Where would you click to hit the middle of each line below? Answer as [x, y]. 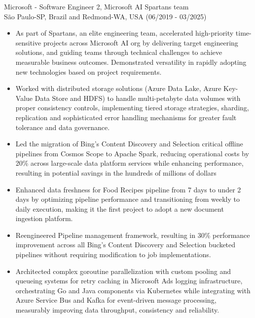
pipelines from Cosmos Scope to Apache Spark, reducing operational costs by [132, 153]
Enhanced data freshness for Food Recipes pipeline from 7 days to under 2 [128, 189]
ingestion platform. [44, 218]
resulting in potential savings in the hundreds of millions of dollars [116, 172]
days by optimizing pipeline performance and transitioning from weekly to [127, 199]
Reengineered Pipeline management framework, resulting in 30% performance [133, 235]
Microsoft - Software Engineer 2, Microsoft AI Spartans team [96, 6]
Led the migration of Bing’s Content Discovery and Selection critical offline [129, 144]
